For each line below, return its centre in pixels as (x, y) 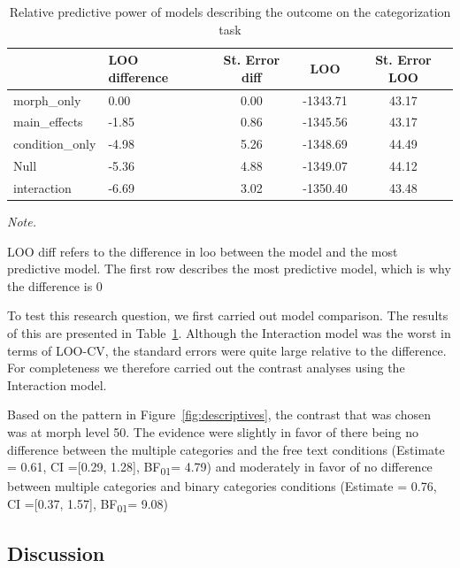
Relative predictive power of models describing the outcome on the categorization (230, 12)
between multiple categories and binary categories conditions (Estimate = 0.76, (222, 486)
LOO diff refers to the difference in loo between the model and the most (203, 251)
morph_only (47, 100)
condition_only (55, 144)
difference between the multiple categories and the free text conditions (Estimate (226, 449)
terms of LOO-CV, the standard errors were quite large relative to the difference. (227, 350)
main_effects (48, 122)
